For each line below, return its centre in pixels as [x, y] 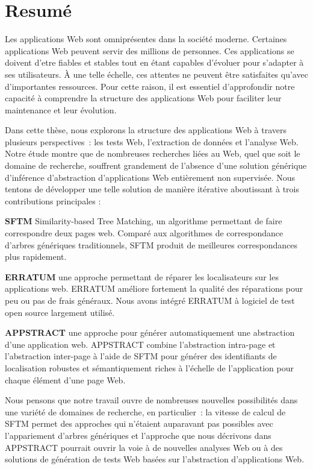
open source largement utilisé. [60, 312]
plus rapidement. [36, 257]
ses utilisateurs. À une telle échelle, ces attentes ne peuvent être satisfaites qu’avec [156, 74]
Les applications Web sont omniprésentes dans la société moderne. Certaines [146, 39]
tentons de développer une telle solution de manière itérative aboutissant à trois [152, 189]
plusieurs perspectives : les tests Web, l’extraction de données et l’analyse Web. [152, 141]
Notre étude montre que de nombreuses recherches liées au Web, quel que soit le [153, 153]
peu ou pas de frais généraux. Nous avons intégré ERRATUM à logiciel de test [150, 300]
